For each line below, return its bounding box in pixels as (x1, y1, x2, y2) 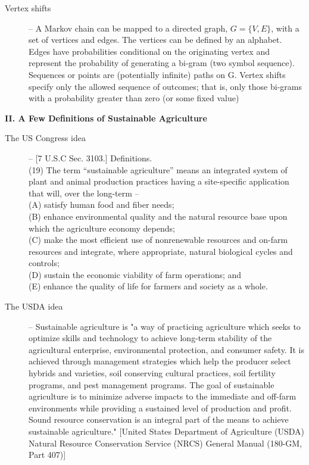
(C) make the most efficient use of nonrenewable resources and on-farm (29, 233, 288, 246)
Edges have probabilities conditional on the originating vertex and (29, 45, 270, 57)
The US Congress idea (5, 132, 86, 144)
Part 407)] (29, 448, 66, 461)
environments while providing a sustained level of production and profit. (29, 401, 292, 414)
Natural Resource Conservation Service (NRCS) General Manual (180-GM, (29, 436, 302, 449)
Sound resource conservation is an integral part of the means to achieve (29, 413, 289, 426)
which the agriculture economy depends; (29, 221, 175, 234)
